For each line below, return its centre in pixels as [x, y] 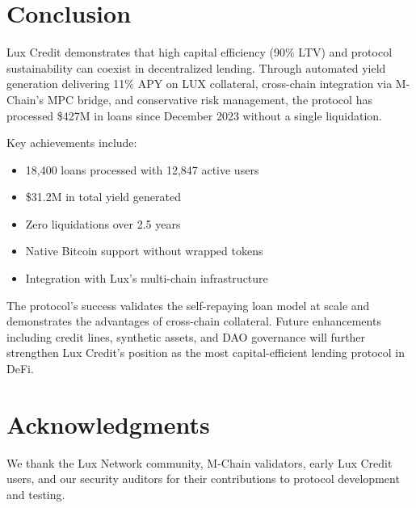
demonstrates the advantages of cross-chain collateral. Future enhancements [194, 321]
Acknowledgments [108, 424]
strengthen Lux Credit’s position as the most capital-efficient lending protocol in [206, 353]
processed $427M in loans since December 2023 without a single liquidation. [194, 115]
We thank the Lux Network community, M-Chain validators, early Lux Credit [200, 462]
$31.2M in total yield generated [103, 197]
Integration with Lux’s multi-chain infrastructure [147, 278]
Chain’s [25, 99]
